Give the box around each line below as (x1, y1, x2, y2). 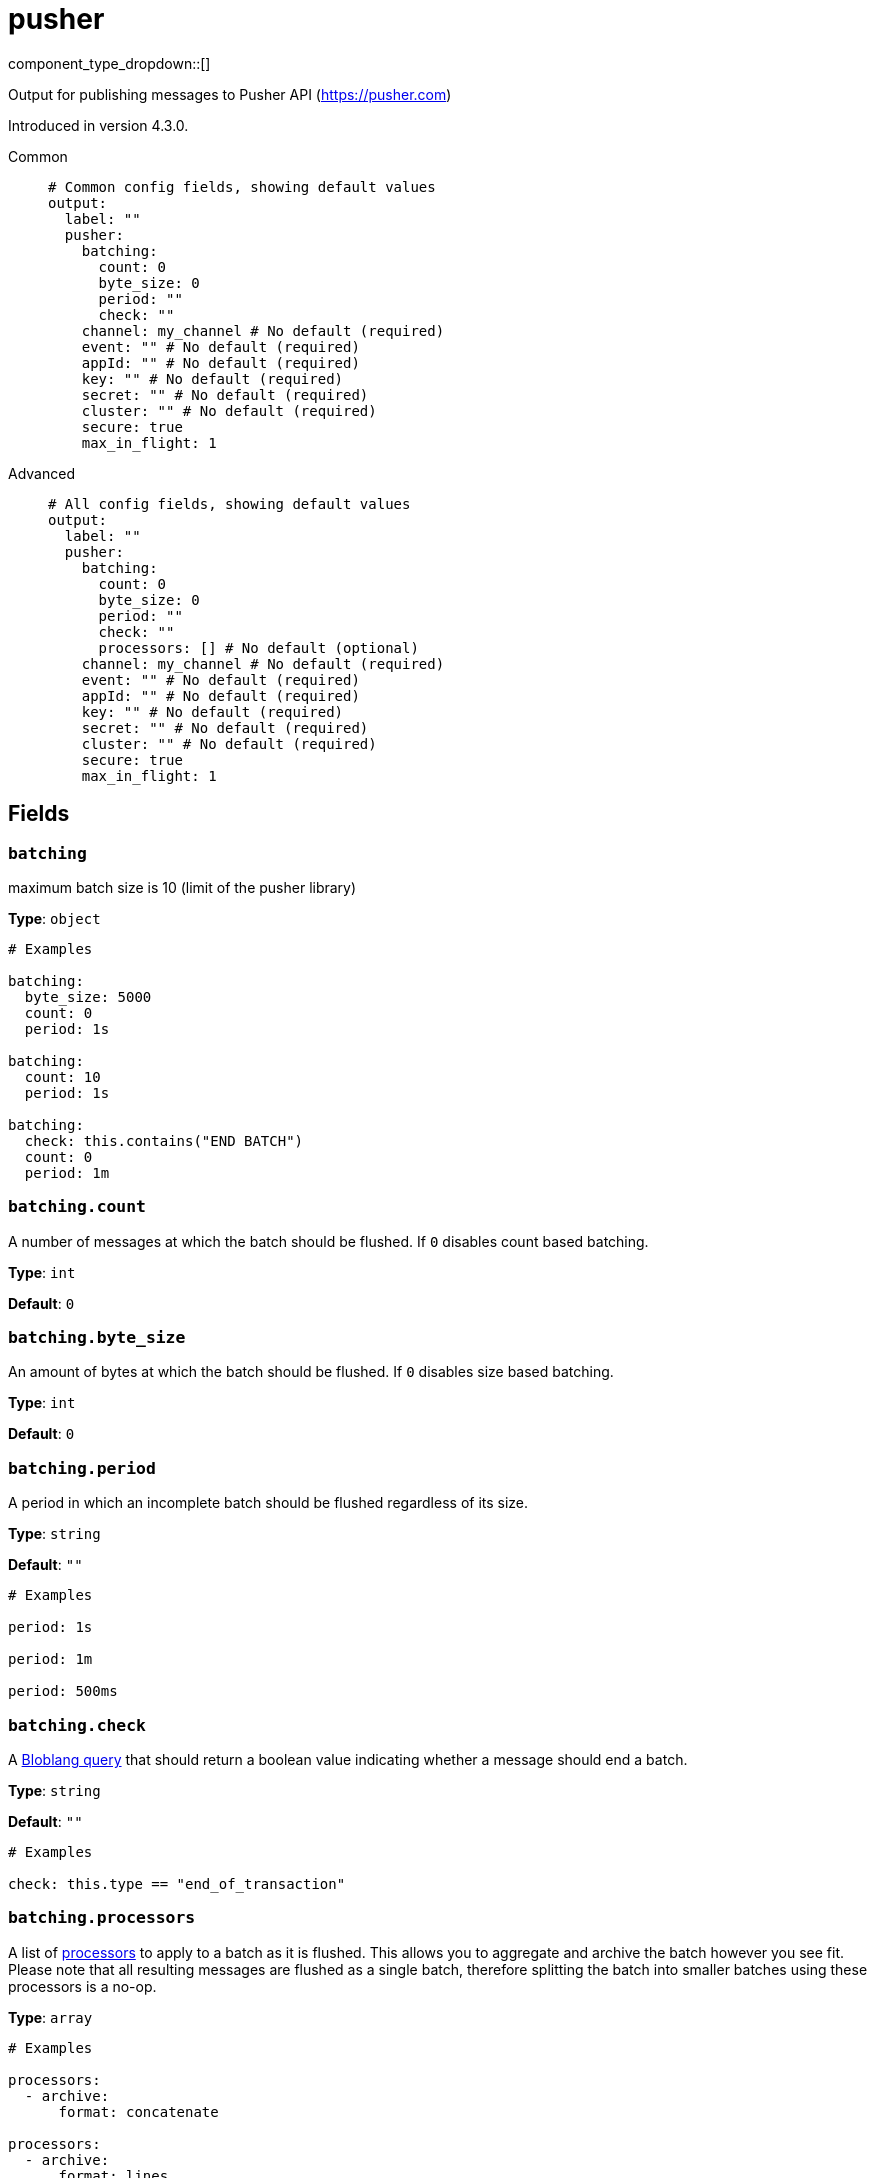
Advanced (8, 464, 75, 482)
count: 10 (24, 1068, 101, 1085)
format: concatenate (58, 2103, 219, 2120)
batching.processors (8, 1908, 196, 1928)
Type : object (8, 909, 101, 927)
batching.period (8, 1458, 156, 1478)
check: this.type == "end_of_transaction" (8, 1875, 346, 1892)
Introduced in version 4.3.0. (8, 116, 189, 134)
